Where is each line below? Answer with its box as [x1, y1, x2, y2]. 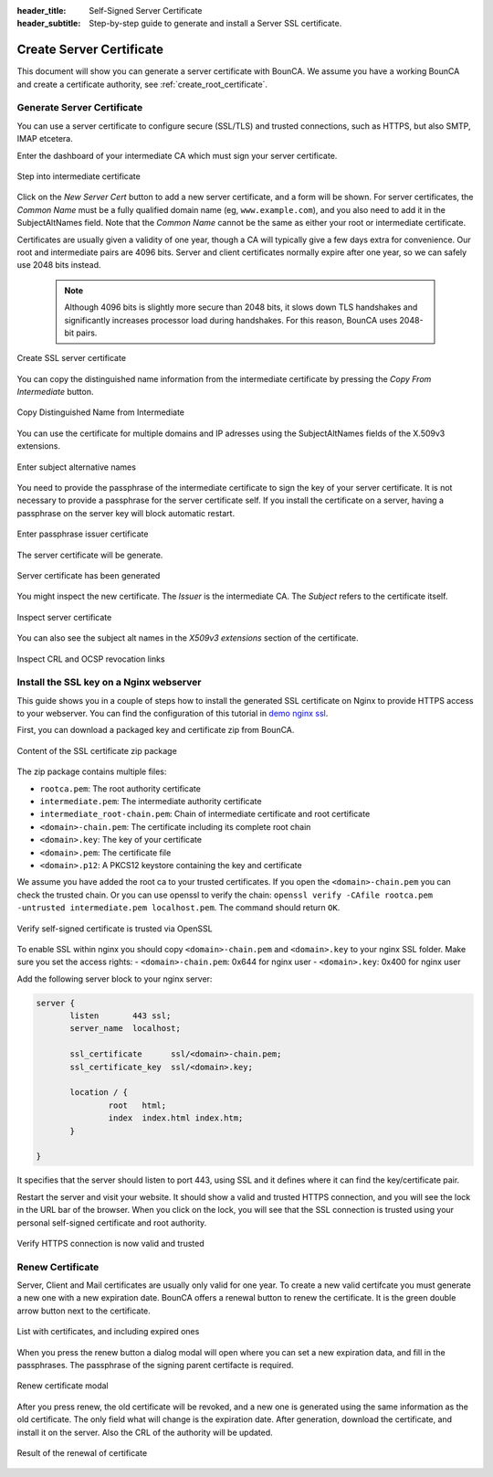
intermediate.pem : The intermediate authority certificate [39, 796, 262, 807]
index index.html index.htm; [108, 1113, 244, 1123]
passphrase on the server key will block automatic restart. [16, 507, 236, 518]
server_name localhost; [69, 1024, 182, 1034]
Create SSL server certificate [16, 353, 127, 364]
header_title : [16, 5, 67, 16]
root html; [108, 1100, 167, 1110]
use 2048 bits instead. [16, 260, 101, 271]
